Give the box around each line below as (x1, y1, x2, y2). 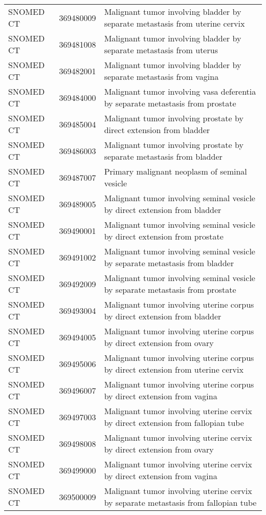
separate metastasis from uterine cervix (104, 17, 245, 29)
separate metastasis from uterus (104, 44, 218, 56)
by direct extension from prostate (104, 230, 224, 242)
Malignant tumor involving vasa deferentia (104, 85, 256, 97)
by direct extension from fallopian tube (104, 417, 244, 428)
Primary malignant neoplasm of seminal (104, 165, 247, 177)
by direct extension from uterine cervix (104, 363, 243, 375)
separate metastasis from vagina (104, 71, 219, 82)
